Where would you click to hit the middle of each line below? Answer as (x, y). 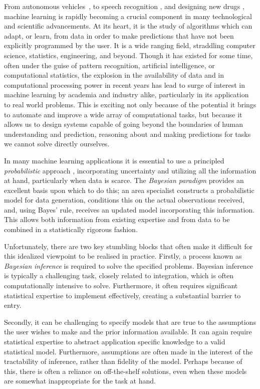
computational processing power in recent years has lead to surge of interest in (124, 84)
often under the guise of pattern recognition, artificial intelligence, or (109, 65)
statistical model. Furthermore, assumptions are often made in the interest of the (128, 351)
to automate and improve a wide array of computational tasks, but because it (123, 114)
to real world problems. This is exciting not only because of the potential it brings (130, 104)
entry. (13, 305)
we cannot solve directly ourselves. (57, 144)
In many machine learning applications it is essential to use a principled (114, 160)
